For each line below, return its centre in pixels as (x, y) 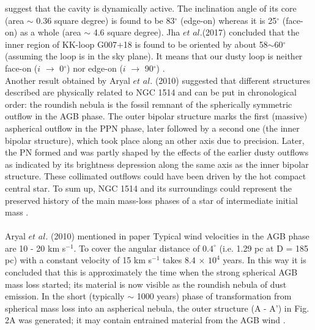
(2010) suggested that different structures (233, 80)
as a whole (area (50, 32)
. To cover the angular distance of (137, 248)
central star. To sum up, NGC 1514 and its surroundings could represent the (149, 188)
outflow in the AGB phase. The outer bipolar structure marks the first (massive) (156, 116)
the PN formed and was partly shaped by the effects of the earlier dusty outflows (157, 152)
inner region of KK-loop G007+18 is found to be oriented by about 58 (136, 44)
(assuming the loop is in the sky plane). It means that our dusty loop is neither (154, 56)
